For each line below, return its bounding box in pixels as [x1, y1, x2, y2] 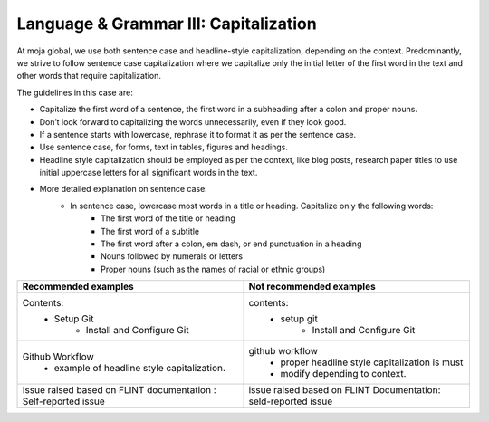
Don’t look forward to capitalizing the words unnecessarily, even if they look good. [39, 116, 347, 127]
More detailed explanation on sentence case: [39, 184, 207, 195]
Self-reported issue [22, 395, 106, 408]
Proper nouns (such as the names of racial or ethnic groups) [101, 264, 326, 274]
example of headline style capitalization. [53, 362, 226, 375]
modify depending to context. [280, 368, 407, 380]
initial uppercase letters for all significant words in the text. [39, 168, 258, 178]
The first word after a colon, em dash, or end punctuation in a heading [101, 238, 362, 249]
